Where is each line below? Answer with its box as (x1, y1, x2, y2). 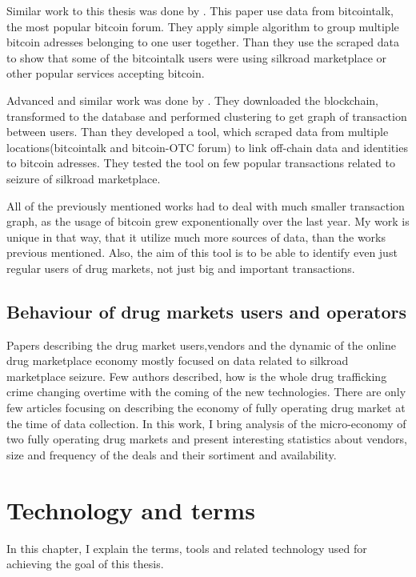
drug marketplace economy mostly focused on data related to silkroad (6, 352, 349, 369)
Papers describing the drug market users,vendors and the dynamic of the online (6, 336, 396, 353)
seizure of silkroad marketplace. (6, 170, 161, 186)
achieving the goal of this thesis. (6, 555, 164, 572)
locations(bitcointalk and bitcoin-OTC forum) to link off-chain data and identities (6, 138, 408, 155)
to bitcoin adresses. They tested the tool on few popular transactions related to (6, 154, 395, 171)
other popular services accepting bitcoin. (6, 65, 205, 82)
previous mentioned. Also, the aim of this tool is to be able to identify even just (6, 244, 398, 261)
